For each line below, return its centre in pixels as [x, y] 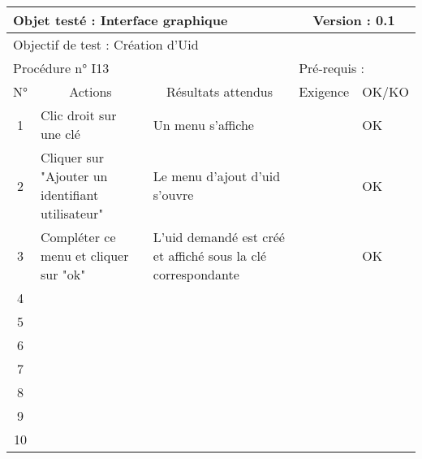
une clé [60, 134]
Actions [90, 91]
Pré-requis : [332, 68]
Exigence [324, 91]
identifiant [70, 195]
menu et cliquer [85, 255]
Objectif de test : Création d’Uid [106, 44]
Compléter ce [78, 237]
